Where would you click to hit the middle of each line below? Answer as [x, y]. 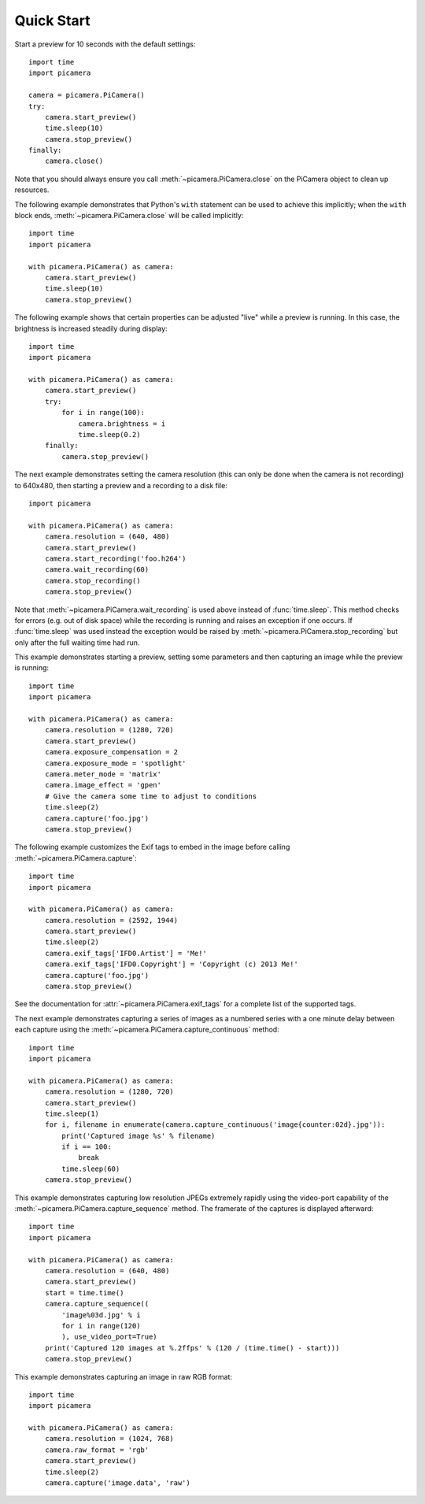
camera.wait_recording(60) [97, 570]
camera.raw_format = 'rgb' [97, 1450]
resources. [32, 190]
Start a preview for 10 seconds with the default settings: [105, 44]
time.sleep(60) [91, 1169]
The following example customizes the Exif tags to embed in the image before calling [152, 847]
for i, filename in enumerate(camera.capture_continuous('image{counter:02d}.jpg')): [215, 1125]
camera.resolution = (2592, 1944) [111, 920]
